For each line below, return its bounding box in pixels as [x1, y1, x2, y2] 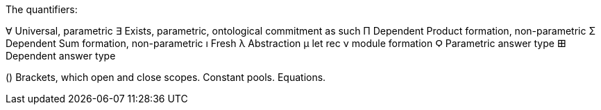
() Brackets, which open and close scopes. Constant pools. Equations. [6, 71, 326, 83]
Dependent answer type [6, 50, 116, 62]
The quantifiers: [6, 3, 78, 15]
